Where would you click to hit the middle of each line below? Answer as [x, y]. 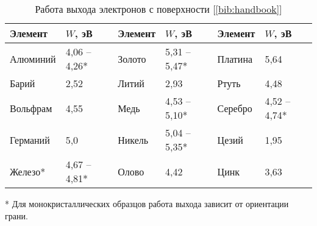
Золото [132, 58]
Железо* [28, 171]
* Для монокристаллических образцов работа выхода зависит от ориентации [147, 203]
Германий [30, 139]
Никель [133, 139]
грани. [16, 215]
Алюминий [33, 58]
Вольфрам [31, 108]
